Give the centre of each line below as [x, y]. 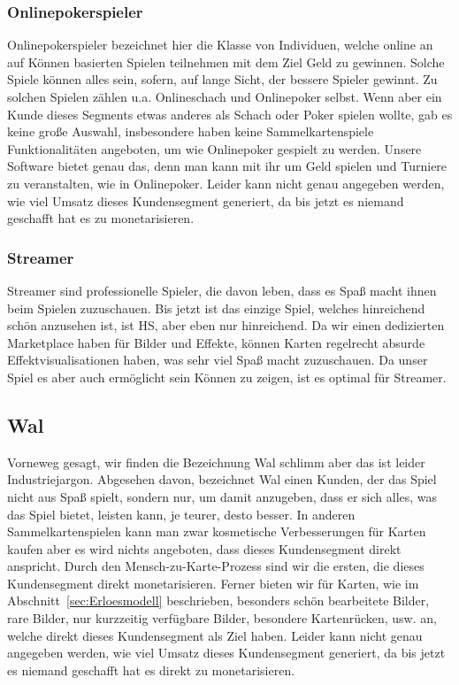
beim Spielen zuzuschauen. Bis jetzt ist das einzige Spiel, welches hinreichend [216, 308]
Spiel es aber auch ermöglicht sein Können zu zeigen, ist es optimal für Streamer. [227, 377]
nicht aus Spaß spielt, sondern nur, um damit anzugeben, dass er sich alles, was [222, 496]
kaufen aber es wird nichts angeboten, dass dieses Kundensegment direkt [204, 548]
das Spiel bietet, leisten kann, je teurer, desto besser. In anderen [181, 514]
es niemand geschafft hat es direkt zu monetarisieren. [151, 670]
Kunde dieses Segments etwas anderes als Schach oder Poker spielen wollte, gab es [230, 114]
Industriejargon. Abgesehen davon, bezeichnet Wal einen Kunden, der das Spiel [222, 479]
